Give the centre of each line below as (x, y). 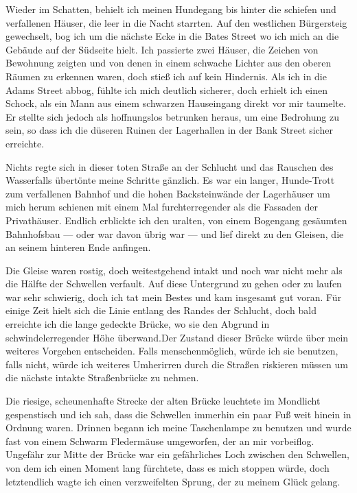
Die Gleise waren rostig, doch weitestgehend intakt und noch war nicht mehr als (174, 270)
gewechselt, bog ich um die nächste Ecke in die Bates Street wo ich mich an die (172, 36)
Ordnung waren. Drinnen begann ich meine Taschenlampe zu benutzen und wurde (178, 428)
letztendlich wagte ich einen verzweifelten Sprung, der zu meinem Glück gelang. (173, 481)
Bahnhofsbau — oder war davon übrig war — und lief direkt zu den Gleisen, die (175, 233)
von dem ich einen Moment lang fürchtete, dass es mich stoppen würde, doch (168, 468)
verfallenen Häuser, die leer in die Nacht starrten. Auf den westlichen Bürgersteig (176, 22)
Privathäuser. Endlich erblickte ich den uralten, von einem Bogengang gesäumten (176, 220)
